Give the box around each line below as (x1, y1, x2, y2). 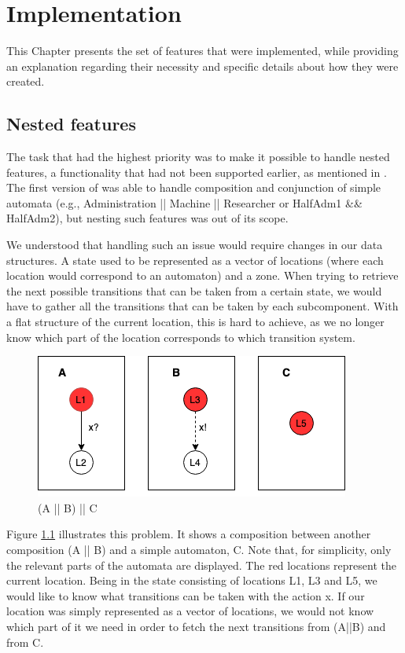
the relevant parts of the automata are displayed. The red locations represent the (6, 556, 396, 573)
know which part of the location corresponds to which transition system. (6, 328, 355, 345)
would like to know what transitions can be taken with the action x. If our (6, 587, 365, 603)
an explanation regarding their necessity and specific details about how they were (6, 57, 399, 74)
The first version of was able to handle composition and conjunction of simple (6, 179, 381, 196)
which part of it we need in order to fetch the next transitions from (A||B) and (6, 618, 386, 634)
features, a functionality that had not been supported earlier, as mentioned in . (6, 163, 387, 180)
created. (6, 73, 45, 90)
